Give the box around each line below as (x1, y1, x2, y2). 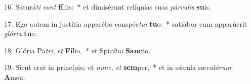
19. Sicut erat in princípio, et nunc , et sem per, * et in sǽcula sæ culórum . (4, 62, 233, 72)
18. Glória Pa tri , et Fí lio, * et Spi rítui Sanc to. (4, 45, 151, 55)
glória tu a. (4, 28, 37, 39)
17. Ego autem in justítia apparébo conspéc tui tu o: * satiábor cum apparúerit (4, 18, 247, 29)
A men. (4, 71, 25, 82)
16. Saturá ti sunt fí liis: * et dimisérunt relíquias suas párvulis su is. (4, 2, 211, 12)
